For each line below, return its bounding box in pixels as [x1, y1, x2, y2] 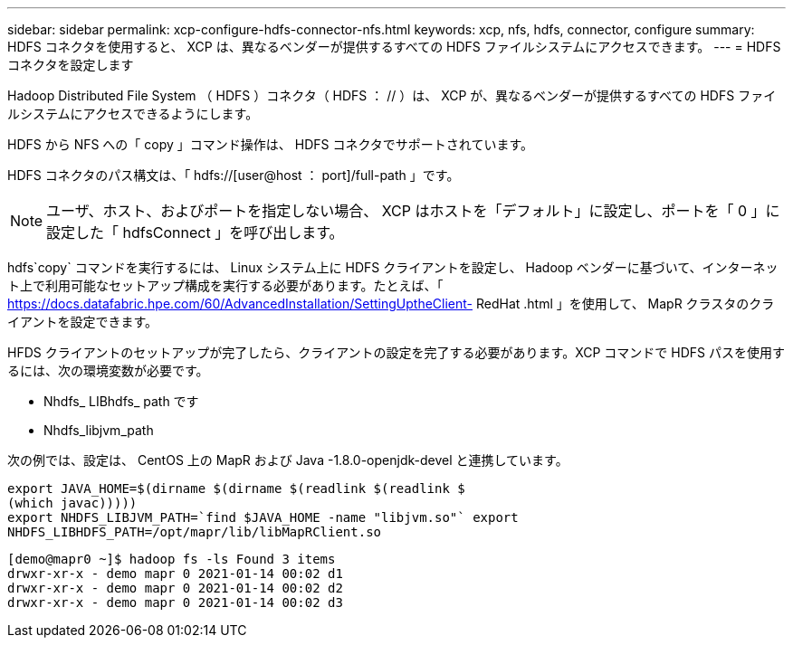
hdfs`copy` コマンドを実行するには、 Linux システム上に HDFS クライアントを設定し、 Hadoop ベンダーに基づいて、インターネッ [7, 260, 779, 275]
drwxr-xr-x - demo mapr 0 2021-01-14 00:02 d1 [7, 566, 343, 581]
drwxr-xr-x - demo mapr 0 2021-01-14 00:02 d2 [7, 581, 343, 595]
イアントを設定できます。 [7, 314, 158, 329]
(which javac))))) [7, 496, 138, 510]
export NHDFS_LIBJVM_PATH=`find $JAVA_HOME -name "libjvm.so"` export [7, 510, 519, 525]
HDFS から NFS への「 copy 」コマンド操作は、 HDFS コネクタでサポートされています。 [7, 137, 534, 152]
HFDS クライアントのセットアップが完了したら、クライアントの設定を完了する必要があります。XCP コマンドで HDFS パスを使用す [7, 345, 785, 360]
